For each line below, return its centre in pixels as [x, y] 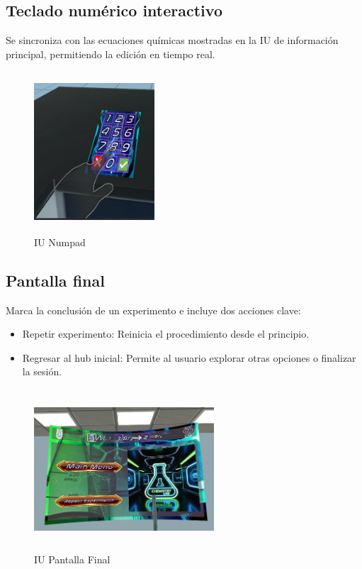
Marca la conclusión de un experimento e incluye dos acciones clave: [153, 310]
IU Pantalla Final [72, 559]
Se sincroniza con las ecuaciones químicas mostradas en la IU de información [172, 40]
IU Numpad [60, 242]
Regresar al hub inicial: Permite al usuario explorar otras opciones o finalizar [189, 357]
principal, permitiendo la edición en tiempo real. [111, 54]
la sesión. [42, 371]
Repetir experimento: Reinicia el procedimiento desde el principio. [166, 334]
